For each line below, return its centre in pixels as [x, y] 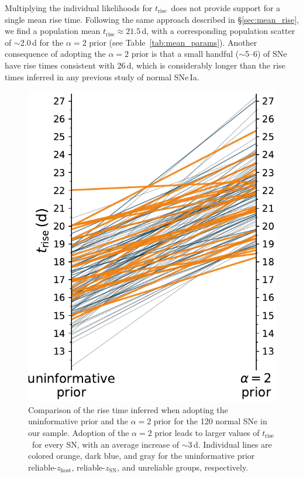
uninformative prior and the [78, 421]
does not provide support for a [226, 8]
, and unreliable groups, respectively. [183, 467]
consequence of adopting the [55, 54]
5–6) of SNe [266, 54]
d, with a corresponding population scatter [218, 31]
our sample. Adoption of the [79, 432]
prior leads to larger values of [207, 432]
